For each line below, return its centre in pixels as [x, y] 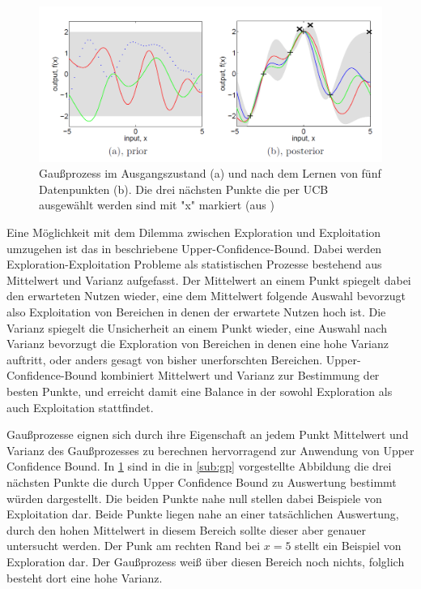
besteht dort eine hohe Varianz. [85, 577]
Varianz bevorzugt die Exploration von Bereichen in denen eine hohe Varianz [198, 344]
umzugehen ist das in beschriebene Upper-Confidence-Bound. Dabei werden [194, 248]
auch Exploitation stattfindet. [80, 407]
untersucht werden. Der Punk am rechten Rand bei [134, 546]
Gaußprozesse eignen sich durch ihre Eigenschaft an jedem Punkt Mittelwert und [208, 434]
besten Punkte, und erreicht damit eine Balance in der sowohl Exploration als [200, 391]
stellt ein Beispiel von [348, 546]
